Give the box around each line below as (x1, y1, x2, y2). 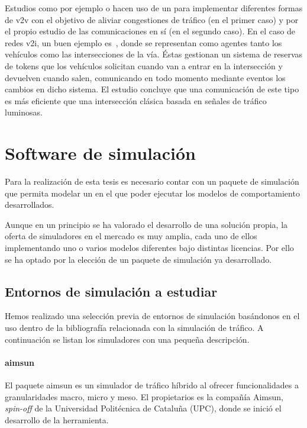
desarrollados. (5, 198, 54, 211)
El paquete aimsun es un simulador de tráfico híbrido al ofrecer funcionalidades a (5, 379, 299, 391)
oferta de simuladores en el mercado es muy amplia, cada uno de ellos (5, 230, 257, 242)
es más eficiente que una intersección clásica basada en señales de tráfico (5, 94, 267, 107)
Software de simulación (5, 141, 196, 165)
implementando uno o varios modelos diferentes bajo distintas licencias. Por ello (5, 242, 294, 254)
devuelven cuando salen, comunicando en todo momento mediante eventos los (5, 71, 286, 83)
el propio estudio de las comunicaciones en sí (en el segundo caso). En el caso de (5, 25, 296, 37)
